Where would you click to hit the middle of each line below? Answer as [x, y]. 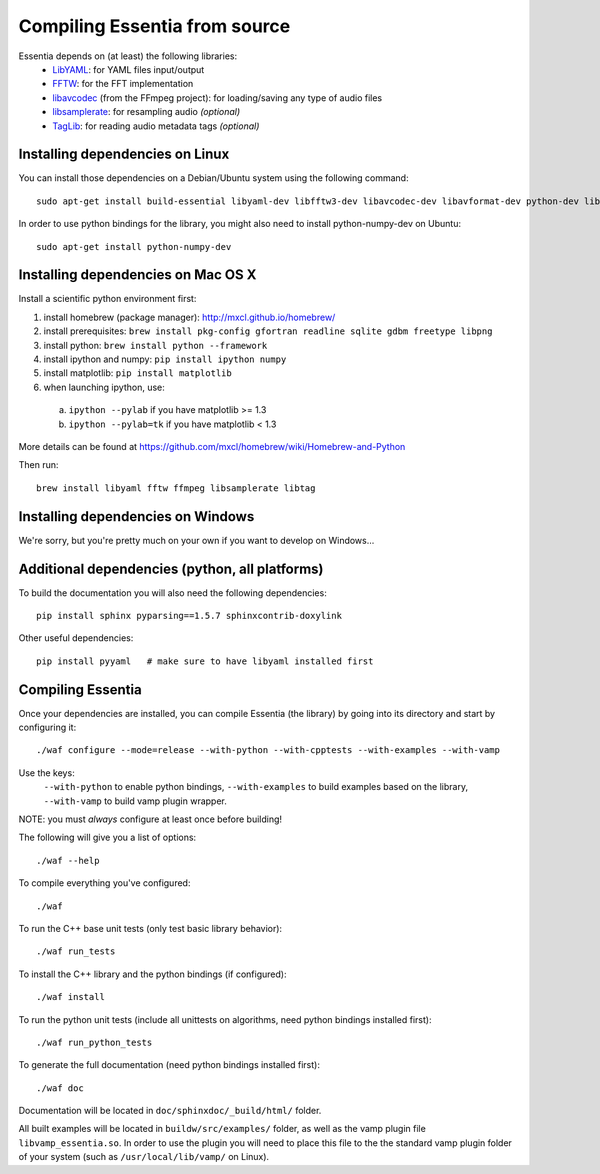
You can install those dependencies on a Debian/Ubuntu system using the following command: [213, 178]
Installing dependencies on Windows [136, 516]
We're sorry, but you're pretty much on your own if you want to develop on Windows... [196, 540]
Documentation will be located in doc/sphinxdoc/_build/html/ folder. [170, 1111]
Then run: [38, 465]
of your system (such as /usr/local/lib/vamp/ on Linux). [144, 1157]
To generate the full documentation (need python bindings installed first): [169, 1065]
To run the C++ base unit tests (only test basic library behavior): [150, 928]
